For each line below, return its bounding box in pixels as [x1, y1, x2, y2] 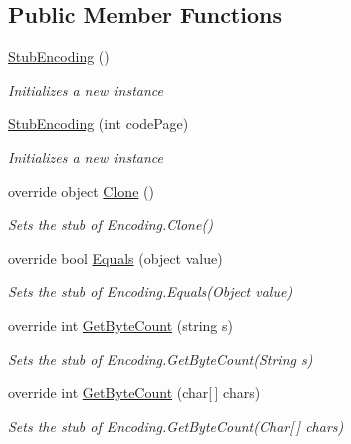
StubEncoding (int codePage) [8, 113, 189, 134]
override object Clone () [8, 180, 154, 201]
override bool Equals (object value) [8, 247, 223, 268]
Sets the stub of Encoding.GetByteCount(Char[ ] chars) [8, 415, 344, 436]
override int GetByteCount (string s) [8, 314, 233, 335]
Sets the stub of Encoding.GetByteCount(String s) [8, 348, 313, 369]
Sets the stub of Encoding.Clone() [8, 214, 213, 235]
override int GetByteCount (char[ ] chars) [8, 382, 261, 403]
